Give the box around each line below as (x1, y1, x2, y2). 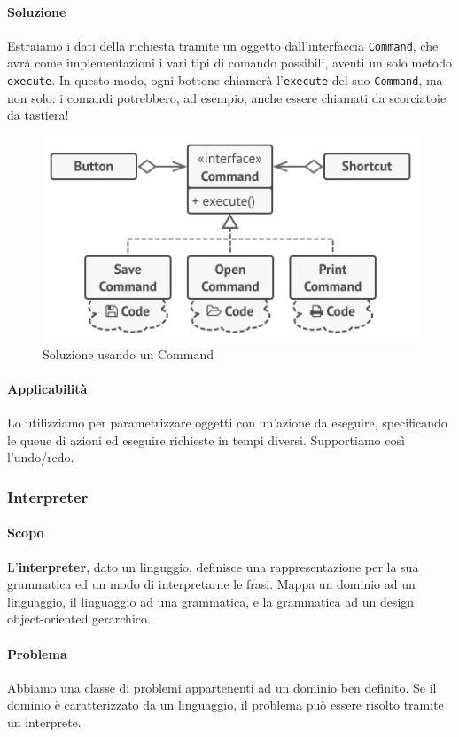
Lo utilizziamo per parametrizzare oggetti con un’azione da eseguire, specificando (7, 413, 447, 432)
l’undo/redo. (7, 448, 74, 467)
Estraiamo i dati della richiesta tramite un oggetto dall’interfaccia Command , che (7, 35, 439, 54)
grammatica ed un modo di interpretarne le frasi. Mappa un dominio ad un (7, 575, 416, 593)
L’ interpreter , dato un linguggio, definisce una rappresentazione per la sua (7, 557, 419, 576)
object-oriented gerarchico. (7, 609, 151, 628)
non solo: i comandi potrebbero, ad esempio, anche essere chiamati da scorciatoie (7, 88, 447, 106)
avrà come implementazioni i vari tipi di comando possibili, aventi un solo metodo (7, 53, 452, 72)
